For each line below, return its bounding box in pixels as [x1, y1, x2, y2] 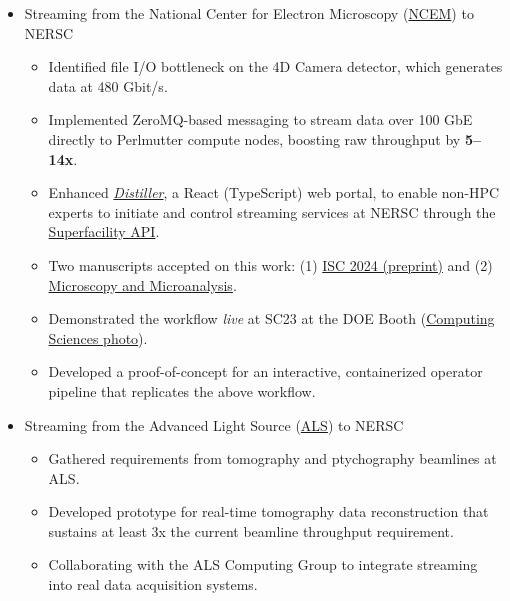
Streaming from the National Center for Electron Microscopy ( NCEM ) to [24, 3, 474, 23]
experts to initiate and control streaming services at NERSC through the [48, 201, 496, 222]
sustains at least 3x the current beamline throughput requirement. [48, 520, 454, 541]
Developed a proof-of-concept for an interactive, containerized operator [48, 361, 483, 382]
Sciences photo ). [48, 327, 148, 348]
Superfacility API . [48, 221, 160, 242]
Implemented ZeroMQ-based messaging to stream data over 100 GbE [48, 109, 473, 130]
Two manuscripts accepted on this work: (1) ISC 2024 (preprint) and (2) [48, 254, 493, 275]
